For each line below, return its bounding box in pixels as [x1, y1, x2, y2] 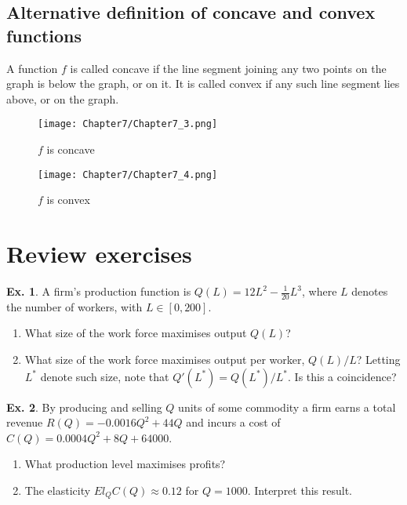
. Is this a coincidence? [288, 368, 397, 384]
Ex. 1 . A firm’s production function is [6, 283, 191, 299]
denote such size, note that [40, 368, 169, 384]
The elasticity [24, 481, 91, 498]
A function [6, 60, 58, 76]
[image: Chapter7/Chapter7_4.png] [38, 169, 218, 180]
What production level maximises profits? [24, 456, 226, 472]
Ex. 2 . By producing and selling [6, 398, 162, 415]
